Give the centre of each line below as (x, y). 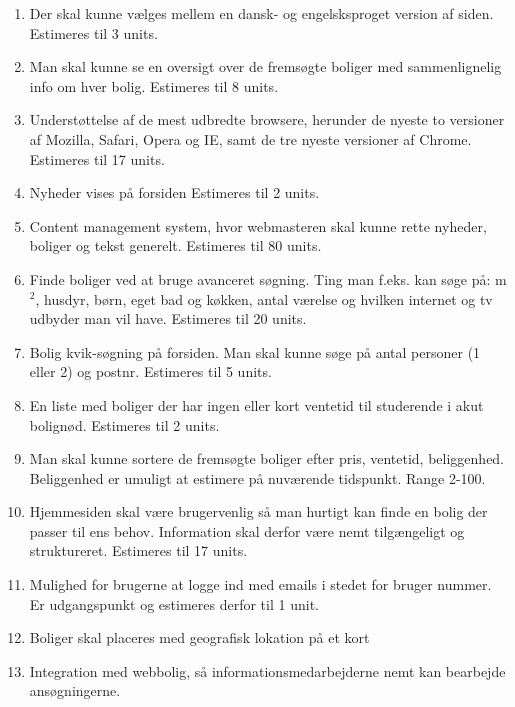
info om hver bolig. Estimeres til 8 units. (154, 85)
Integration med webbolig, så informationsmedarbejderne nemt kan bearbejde (267, 670)
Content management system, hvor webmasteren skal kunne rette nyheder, (258, 225)
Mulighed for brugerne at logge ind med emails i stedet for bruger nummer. (260, 584)
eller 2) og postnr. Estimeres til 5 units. (150, 371)
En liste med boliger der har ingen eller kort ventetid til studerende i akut (256, 404)
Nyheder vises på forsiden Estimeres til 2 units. (174, 192)
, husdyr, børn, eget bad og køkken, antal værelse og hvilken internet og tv (264, 298)
